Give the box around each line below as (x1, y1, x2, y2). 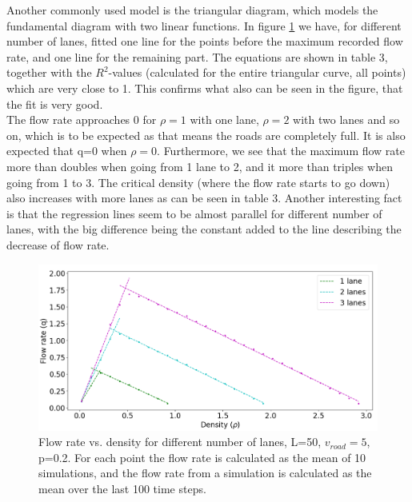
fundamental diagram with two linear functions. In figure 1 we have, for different (6, 17, 402, 34)
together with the (6, 64, 92, 81)
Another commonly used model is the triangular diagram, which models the (6, 2, 378, 18)
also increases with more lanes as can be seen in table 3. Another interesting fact (6, 189, 402, 206)
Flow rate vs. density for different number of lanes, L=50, (38, 433, 322, 450)
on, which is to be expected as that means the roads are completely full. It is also (6, 126, 406, 143)
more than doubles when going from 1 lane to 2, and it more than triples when (6, 157, 393, 174)
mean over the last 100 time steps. (38, 480, 206, 496)
